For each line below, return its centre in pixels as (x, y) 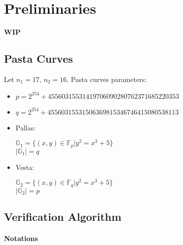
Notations (21, 238)
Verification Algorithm (63, 217)
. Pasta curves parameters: (107, 79)
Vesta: (25, 167)
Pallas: (26, 127)
